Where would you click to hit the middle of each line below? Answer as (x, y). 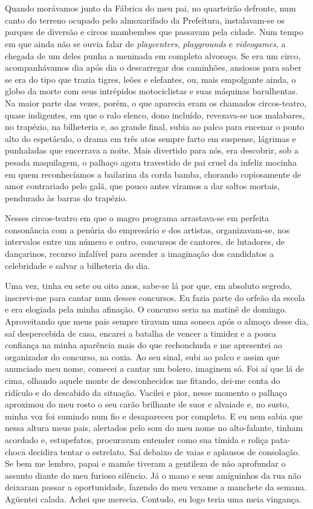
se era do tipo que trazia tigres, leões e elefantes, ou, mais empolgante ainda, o (150, 79)
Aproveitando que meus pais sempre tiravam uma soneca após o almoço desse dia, (157, 321)
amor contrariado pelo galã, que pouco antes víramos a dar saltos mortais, (142, 186)
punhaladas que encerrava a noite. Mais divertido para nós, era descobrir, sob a (152, 150)
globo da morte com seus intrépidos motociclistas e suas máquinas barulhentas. (151, 91)
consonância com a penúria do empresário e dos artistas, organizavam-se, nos (147, 229)
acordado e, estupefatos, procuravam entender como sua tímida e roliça (137, 439)
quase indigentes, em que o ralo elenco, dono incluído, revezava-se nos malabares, (155, 115)
